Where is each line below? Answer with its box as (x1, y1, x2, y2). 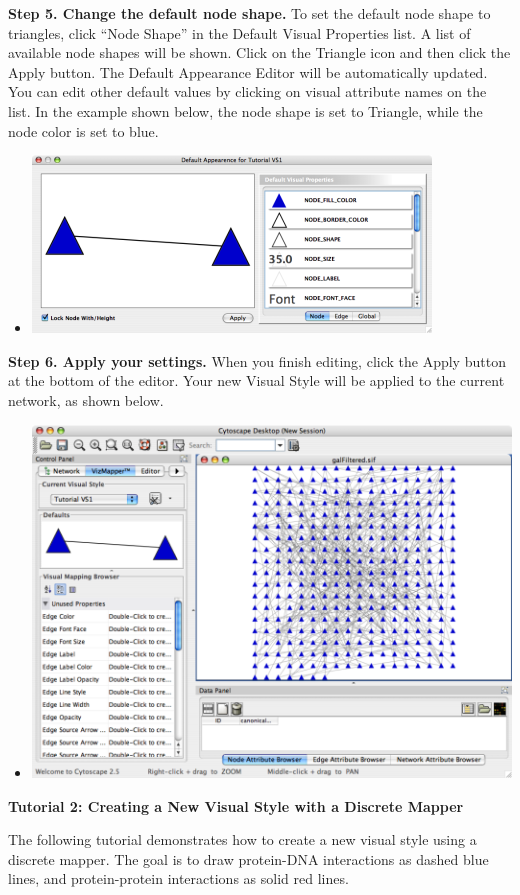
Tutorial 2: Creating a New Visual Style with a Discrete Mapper (8, 795, 464, 816)
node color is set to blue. (8, 120, 159, 141)
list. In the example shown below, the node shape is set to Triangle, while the (8, 100, 483, 121)
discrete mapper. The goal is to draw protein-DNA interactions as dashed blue (8, 848, 489, 869)
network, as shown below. (8, 389, 164, 410)
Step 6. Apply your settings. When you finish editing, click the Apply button (8, 350, 506, 371)
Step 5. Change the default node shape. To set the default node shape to (8, 3, 491, 23)
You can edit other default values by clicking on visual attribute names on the (8, 81, 487, 102)
